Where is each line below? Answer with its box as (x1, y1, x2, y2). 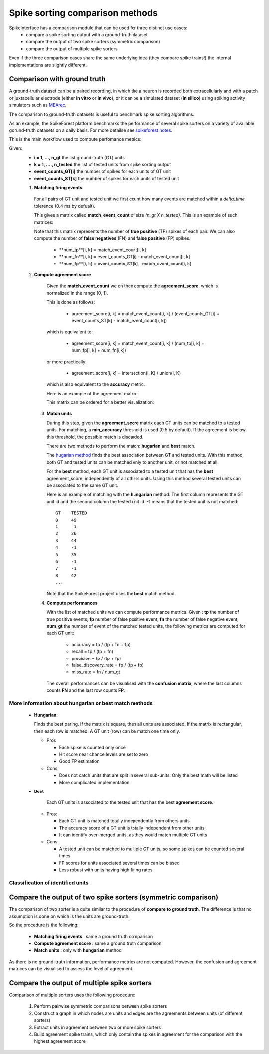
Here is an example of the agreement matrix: (46, 390, 138, 396)
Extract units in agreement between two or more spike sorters (34, 1024, 161, 1030)
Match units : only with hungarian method (34, 947, 122, 953)
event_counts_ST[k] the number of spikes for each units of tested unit (34, 175, 179, 181)
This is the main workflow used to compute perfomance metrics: (9, 136, 142, 142)
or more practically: (46, 359, 87, 365)
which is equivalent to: (46, 329, 93, 335)
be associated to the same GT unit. (46, 482, 118, 488)
